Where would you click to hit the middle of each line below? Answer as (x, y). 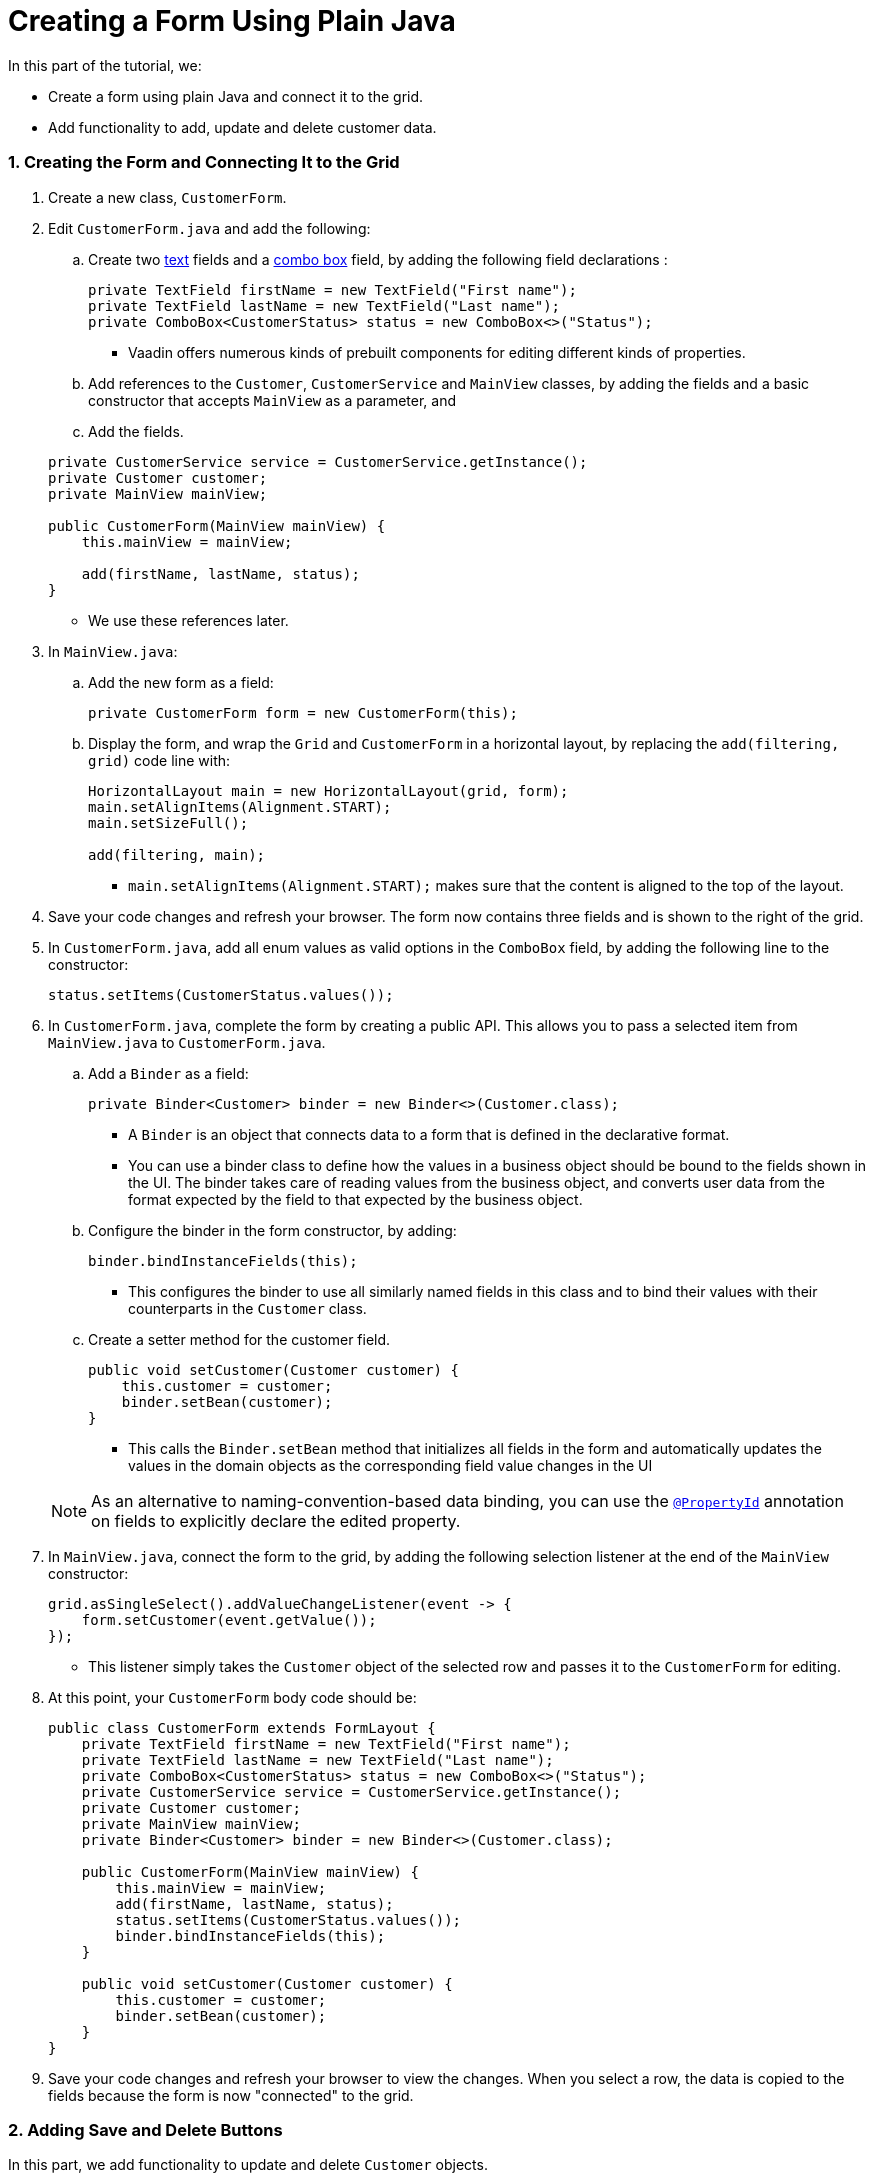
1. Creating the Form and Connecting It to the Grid (204, 162)
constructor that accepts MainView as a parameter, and (272, 400)
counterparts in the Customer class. (247, 1308)
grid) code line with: (159, 760)
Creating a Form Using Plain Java (232, 21)
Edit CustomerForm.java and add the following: (209, 228)
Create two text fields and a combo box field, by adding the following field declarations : (378, 259)
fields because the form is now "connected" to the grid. (231, 2095)
